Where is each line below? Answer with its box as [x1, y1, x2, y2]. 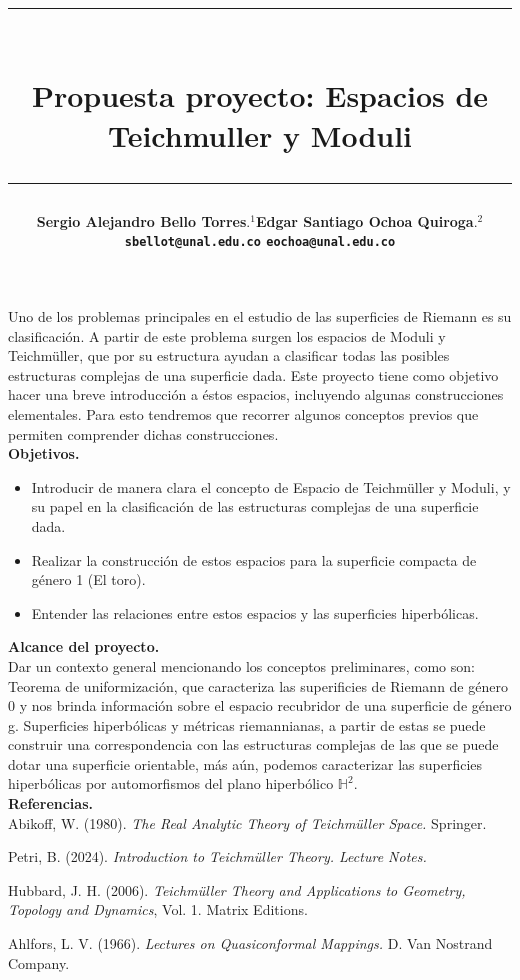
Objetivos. [8, 443, 80, 464]
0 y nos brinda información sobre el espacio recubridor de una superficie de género [8, 695, 512, 716]
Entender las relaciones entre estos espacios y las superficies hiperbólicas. [31, 602, 479, 623]
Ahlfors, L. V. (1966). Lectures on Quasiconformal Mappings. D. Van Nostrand [8, 933, 493, 954]
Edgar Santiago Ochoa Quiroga [255, 210, 474, 231]
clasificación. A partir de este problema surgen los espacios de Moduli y [8, 325, 446, 346]
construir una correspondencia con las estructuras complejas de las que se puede [8, 734, 499, 755]
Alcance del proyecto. [8, 636, 160, 657]
